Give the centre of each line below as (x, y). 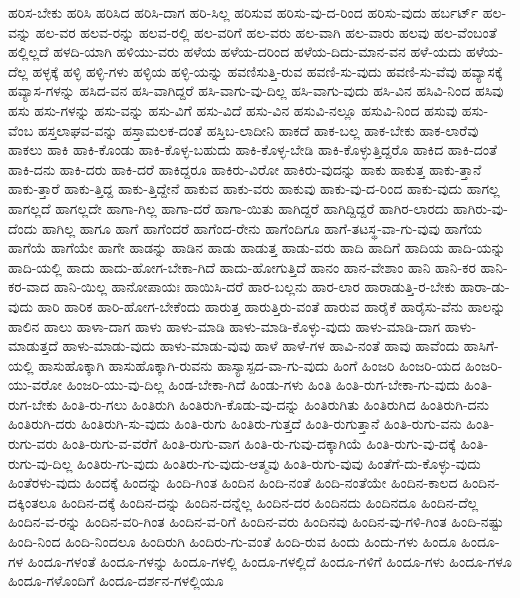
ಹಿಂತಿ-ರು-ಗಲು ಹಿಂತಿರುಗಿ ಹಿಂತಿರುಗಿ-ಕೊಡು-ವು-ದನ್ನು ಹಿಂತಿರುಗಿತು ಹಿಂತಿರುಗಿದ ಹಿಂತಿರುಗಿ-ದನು (275, 403)
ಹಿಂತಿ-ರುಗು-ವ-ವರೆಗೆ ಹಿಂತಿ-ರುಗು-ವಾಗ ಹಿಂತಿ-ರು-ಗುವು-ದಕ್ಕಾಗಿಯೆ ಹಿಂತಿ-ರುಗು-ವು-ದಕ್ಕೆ (259, 443)
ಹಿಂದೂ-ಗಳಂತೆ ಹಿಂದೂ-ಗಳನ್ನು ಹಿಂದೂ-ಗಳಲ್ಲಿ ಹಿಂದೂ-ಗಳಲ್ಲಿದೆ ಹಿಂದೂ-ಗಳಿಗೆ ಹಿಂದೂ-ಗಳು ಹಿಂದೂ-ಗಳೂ (269, 560)
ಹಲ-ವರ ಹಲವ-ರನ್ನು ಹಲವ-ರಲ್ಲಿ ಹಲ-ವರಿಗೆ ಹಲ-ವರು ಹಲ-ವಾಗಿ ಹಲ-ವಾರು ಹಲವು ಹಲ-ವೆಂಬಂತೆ (266, 31)
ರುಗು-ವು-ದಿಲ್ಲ (40, 462)
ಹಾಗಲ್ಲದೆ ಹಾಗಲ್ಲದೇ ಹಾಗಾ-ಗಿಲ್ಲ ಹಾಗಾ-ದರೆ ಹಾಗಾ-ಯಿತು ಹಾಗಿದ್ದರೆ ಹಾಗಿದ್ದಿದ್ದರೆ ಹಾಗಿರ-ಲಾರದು (228, 207)
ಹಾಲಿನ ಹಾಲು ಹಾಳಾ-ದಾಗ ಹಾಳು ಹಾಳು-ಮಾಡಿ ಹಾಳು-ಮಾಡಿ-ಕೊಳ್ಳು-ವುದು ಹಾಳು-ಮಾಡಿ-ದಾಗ (224, 325)
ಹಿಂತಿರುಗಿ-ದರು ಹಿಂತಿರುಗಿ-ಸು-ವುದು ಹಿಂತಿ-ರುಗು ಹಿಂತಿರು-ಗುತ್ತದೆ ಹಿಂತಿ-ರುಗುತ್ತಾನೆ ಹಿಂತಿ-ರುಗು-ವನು (235, 423)
